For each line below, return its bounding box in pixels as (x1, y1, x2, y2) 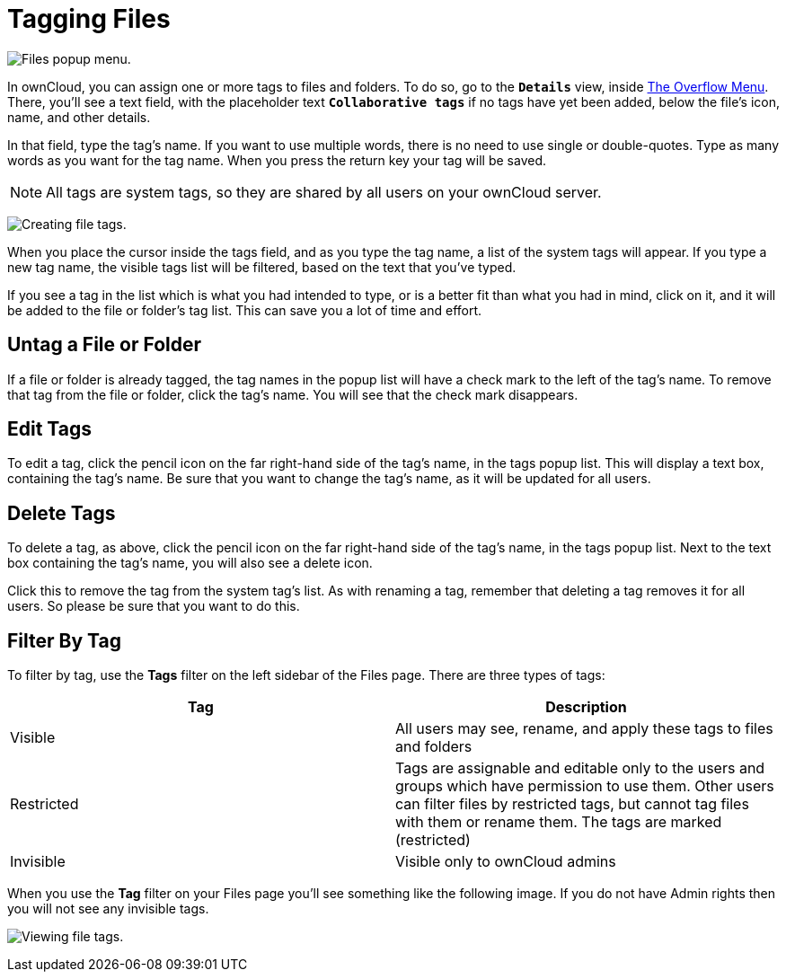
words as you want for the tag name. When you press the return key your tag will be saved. (7, 152, 547, 168)
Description (545, 698, 627, 717)
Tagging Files (7, 4, 171, 34)
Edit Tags (7, 418, 93, 441)
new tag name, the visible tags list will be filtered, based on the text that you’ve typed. (7, 259, 517, 275)
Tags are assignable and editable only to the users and (395, 759, 765, 778)
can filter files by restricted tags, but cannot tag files (395, 795, 749, 814)
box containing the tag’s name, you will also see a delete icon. (7, 555, 373, 571)
